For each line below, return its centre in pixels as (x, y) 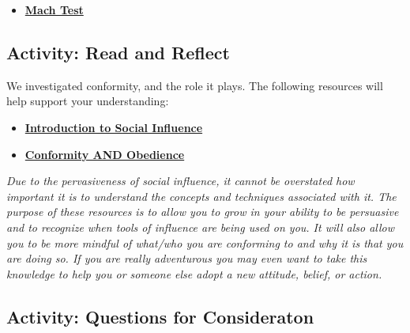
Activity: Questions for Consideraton (160, 316)
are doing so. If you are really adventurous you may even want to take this (187, 258)
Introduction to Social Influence (114, 127)
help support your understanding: (88, 101)
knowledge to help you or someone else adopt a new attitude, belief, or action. (194, 273)
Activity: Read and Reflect (118, 52)
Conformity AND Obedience (105, 154)
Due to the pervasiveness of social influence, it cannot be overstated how (181, 181)
